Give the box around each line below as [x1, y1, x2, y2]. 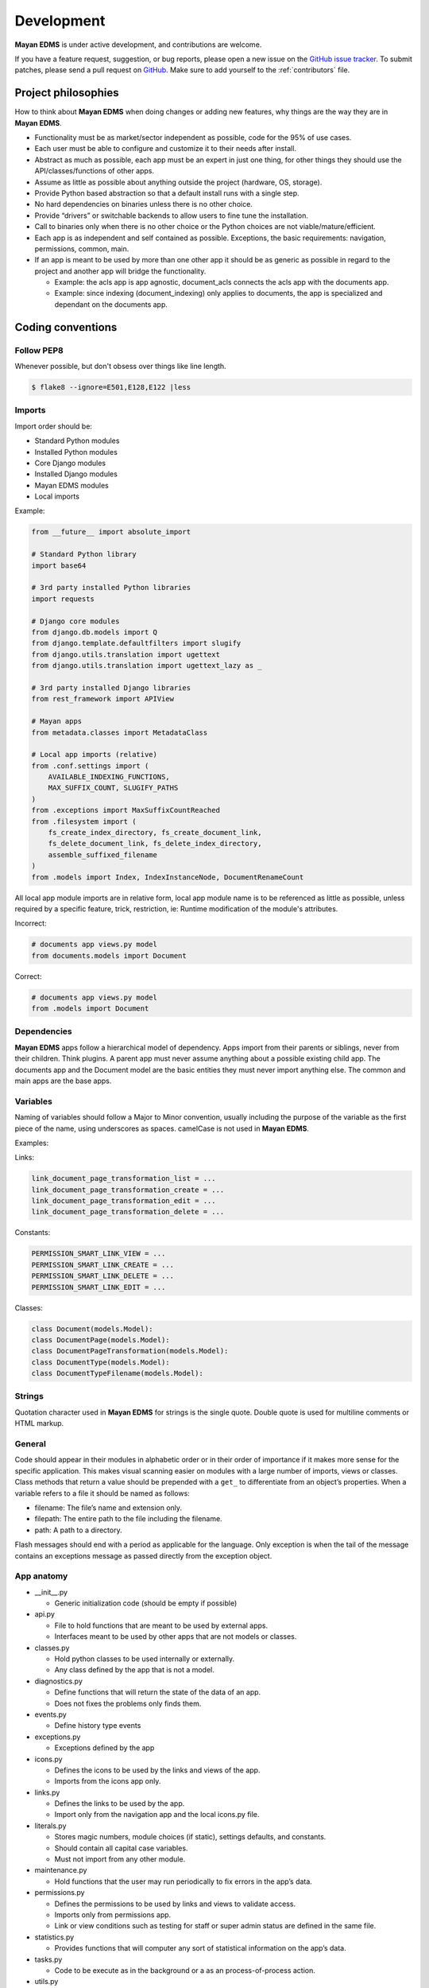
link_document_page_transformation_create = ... [31, 1185, 225, 1194]
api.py [34, 1609, 56, 1619]
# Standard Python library [31, 549, 137, 559]
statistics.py [34, 1932, 75, 1942]
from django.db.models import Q [31, 627, 158, 636]
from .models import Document [31, 1004, 149, 1013]
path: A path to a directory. [34, 1525, 122, 1535]
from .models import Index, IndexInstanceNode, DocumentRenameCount [31, 872, 304, 882]
